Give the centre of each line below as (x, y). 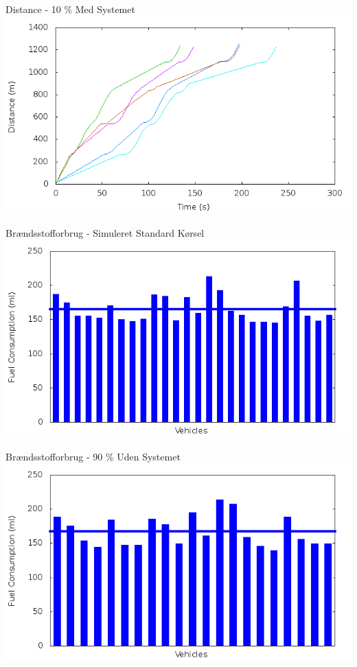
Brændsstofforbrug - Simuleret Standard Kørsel (105, 233)
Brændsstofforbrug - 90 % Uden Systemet (93, 457)
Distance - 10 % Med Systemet (70, 9)
